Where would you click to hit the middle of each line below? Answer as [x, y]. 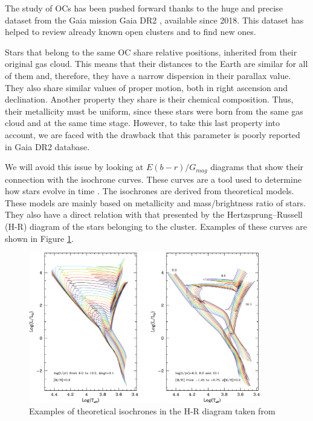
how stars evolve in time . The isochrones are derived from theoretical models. [150, 191]
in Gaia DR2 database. [47, 146]
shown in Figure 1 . [39, 238]
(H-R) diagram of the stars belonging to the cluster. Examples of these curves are [156, 226]
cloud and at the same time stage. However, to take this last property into [142, 123]
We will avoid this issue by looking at [74, 167]
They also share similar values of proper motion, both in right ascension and [147, 87]
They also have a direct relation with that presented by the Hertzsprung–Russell [154, 214]
